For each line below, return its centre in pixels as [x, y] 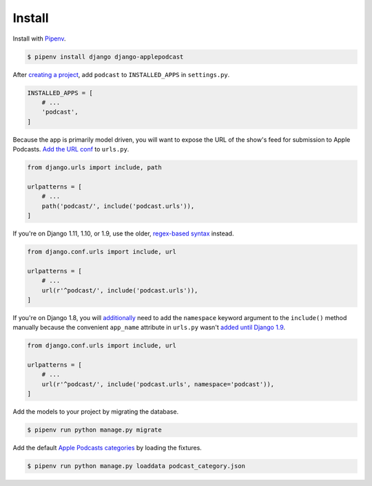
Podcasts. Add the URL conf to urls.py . [71, 149]
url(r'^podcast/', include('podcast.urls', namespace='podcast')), [158, 384]
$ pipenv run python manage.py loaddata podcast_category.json [136, 466]
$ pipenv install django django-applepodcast [105, 56]
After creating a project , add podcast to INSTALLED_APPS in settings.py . [121, 74]
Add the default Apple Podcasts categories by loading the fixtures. [107, 448]
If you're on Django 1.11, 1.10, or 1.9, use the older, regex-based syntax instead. [123, 233]
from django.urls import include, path [94, 168]
